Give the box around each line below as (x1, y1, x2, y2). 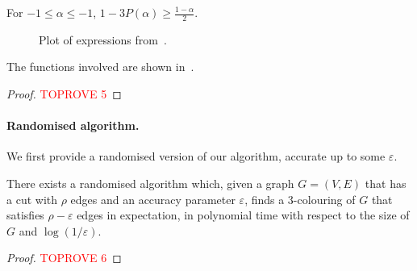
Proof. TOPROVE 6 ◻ (6, 249, 122, 266)
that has (365, 175, 407, 191)
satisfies (6, 206, 44, 223)
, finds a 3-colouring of (244, 190, 356, 207)
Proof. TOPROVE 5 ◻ (6, 85, 122, 102)
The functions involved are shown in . (6, 58, 194, 75)
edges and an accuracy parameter (70, 190, 236, 207)
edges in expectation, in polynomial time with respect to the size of (77, 206, 410, 223)
